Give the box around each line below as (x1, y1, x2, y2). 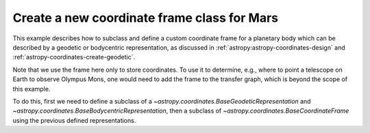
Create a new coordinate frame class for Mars (12, 10, 279, 25)
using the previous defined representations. (12, 116, 136, 124)
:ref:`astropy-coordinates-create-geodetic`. (12, 53, 136, 61)
